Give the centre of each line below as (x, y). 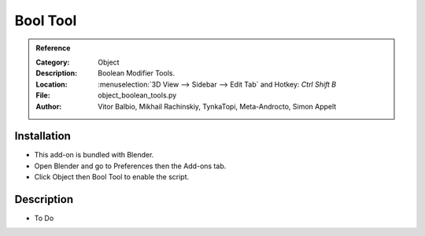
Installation (42, 136)
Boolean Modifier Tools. (137, 73)
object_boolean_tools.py (137, 95)
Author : (49, 106)
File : (43, 95)
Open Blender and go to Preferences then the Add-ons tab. (130, 166)
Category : (53, 62)
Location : (52, 84)
